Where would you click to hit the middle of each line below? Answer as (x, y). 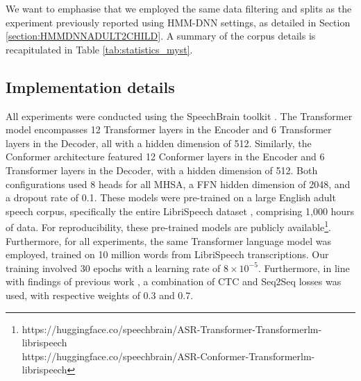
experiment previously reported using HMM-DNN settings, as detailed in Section (178, 22)
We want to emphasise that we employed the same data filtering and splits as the (179, 8)
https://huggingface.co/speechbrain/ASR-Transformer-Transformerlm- (172, 329)
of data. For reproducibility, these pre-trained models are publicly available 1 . (168, 226)
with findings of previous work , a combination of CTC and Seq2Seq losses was (174, 281)
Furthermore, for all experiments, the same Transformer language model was (169, 240)
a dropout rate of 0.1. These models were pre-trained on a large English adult (171, 197)
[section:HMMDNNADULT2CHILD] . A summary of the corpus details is (161, 36)
